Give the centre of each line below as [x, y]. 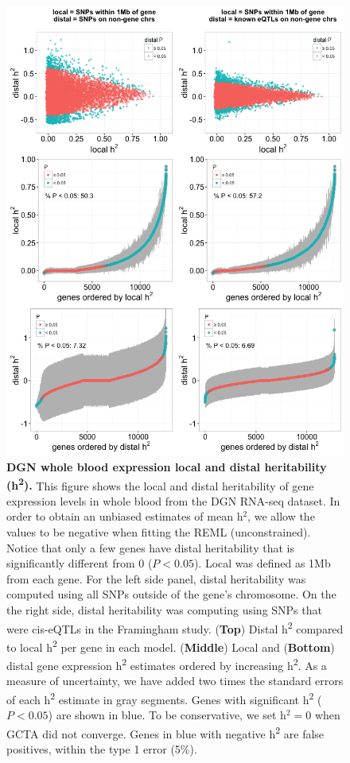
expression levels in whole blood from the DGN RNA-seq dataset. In [173, 500]
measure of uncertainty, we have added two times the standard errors [175, 681]
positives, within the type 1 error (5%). [102, 748]
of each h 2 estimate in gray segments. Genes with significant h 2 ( [164, 698]
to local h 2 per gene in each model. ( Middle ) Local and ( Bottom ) [171, 645]
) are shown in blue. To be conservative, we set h [167, 715]
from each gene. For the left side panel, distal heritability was [156, 578]
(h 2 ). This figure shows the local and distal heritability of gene [160, 484]
